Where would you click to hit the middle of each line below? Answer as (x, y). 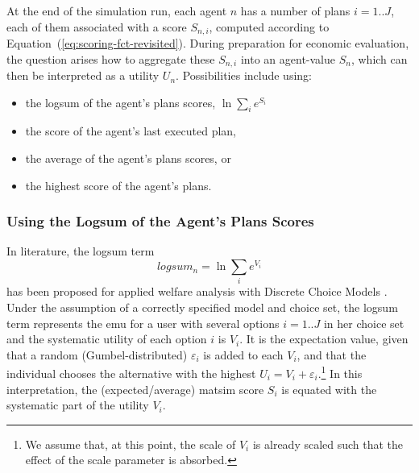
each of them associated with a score (97, 26)
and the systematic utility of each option (107, 339)
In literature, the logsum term (81, 251)
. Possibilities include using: (244, 75)
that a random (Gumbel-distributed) (97, 354)
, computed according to (269, 26)
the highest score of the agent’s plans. (118, 185)
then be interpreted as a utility (83, 75)
